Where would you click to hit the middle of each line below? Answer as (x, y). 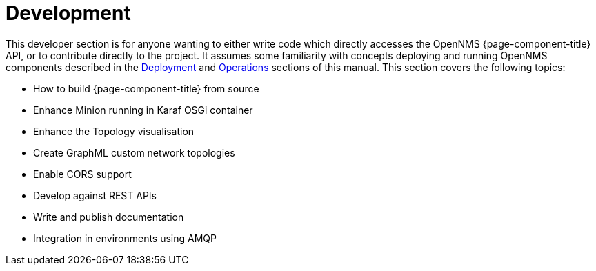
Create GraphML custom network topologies (134, 152)
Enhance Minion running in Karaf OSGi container (143, 110)
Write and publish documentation (109, 217)
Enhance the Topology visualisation (114, 131)
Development (68, 13)
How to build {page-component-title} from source (146, 88)
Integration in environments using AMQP (125, 238)
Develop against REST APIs (95, 195)
